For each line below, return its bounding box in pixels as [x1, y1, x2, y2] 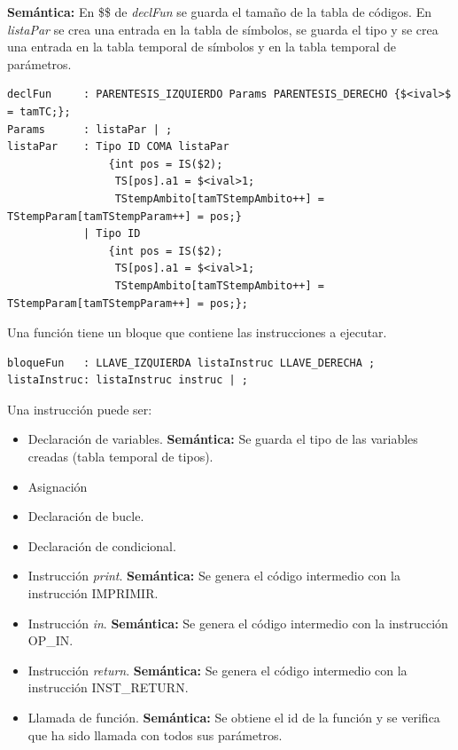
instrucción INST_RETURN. [27, 678, 189, 697]
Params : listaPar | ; [7, 122, 173, 136]
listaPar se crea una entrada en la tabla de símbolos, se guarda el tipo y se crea [7, 20, 439, 38]
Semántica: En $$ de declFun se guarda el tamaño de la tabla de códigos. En [7, 3, 431, 20]
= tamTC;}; [7, 105, 71, 118]
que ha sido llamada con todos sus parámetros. [27, 725, 283, 744]
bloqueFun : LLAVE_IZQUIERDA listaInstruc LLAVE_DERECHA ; [7, 356, 376, 369]
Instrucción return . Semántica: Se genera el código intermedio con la [27, 660, 408, 679]
